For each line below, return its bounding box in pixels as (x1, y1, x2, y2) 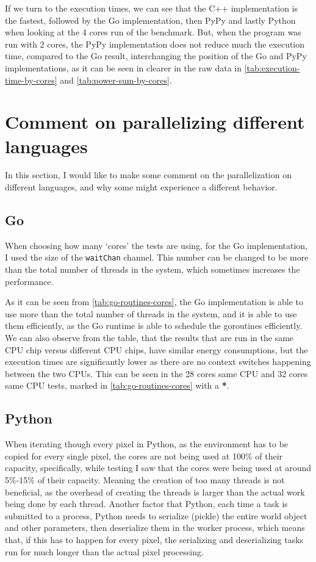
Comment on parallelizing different (5, 109, 305, 134)
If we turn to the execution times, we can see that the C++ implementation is (5, 2, 298, 14)
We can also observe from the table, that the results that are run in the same (5, 331, 294, 344)
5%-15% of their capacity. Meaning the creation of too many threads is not (5, 474, 285, 486)
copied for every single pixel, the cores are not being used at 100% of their (5, 449, 283, 462)
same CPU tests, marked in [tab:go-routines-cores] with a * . (5, 379, 229, 392)
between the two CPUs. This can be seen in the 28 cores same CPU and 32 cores (5, 367, 308, 380)
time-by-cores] (5, 73, 57, 86)
